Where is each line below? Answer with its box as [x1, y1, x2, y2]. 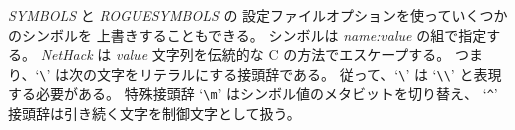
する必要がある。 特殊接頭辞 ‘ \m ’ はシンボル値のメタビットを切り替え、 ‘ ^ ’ [8, 83, 498, 104]
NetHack [40, 44, 93, 65]
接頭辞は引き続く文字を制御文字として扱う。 [8, 103, 301, 124]
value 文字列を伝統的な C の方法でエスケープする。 [115, 44, 451, 65]
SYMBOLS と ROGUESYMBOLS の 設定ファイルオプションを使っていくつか [8, 5, 508, 25]
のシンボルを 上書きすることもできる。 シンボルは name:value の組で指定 [8, 24, 487, 45]
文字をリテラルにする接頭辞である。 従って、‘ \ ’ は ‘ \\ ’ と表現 [97, 63, 502, 84]
